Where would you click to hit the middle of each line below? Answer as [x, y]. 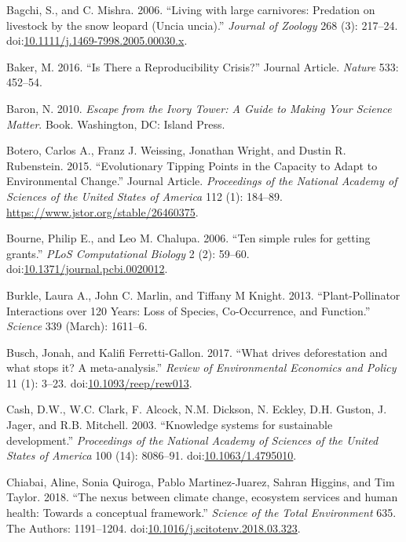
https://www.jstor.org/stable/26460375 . [102, 211]
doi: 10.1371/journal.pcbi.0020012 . [87, 269]
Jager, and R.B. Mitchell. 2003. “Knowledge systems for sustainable [170, 425]
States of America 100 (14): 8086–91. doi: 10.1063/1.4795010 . [152, 455]
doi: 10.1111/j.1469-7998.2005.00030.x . [97, 40]
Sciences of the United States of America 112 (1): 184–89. [144, 196]
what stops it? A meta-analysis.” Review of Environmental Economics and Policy [201, 367]
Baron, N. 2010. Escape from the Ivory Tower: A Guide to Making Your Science [199, 108]
